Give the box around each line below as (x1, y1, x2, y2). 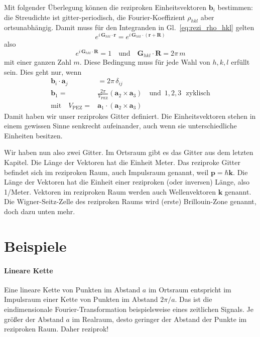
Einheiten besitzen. (4, 130, 63, 140)
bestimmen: (217, 2, 253, 12)
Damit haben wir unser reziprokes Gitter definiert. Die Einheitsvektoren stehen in (4, 110, 256, 121)
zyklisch (186, 90, 210, 97)
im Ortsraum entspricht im (148, 284, 231, 294)
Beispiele (4, 235, 67, 256)
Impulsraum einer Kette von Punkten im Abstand (4, 294, 158, 304)
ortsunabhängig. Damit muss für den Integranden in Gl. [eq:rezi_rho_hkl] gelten (4, 22, 254, 33)
